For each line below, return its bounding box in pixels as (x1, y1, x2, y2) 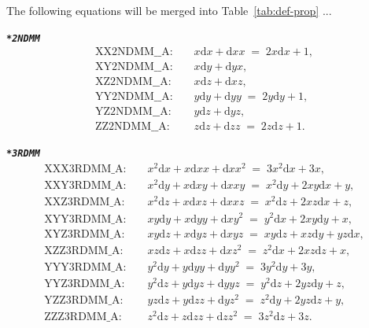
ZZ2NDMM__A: (94, 121, 170, 133)
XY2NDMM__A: (94, 61, 173, 73)
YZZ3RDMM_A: (44, 294, 124, 306)
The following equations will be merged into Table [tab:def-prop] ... (6, 2, 332, 18)
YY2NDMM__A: (94, 91, 173, 103)
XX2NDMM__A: (94, 46, 173, 58)
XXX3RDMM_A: (44, 164, 127, 175)
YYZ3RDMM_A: (44, 278, 125, 289)
